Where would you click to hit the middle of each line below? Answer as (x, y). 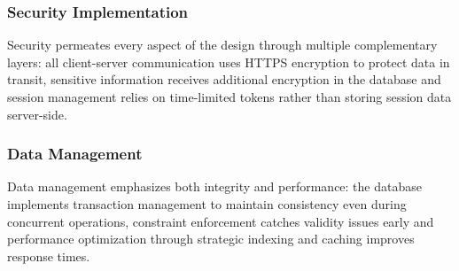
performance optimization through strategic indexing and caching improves (211, 239)
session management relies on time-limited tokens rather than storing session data (229, 97)
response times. (49, 256)
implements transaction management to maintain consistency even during (207, 204)
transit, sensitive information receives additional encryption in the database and (224, 79)
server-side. (37, 114)
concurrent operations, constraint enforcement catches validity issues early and (221, 221)
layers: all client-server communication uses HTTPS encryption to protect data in (229, 62)
